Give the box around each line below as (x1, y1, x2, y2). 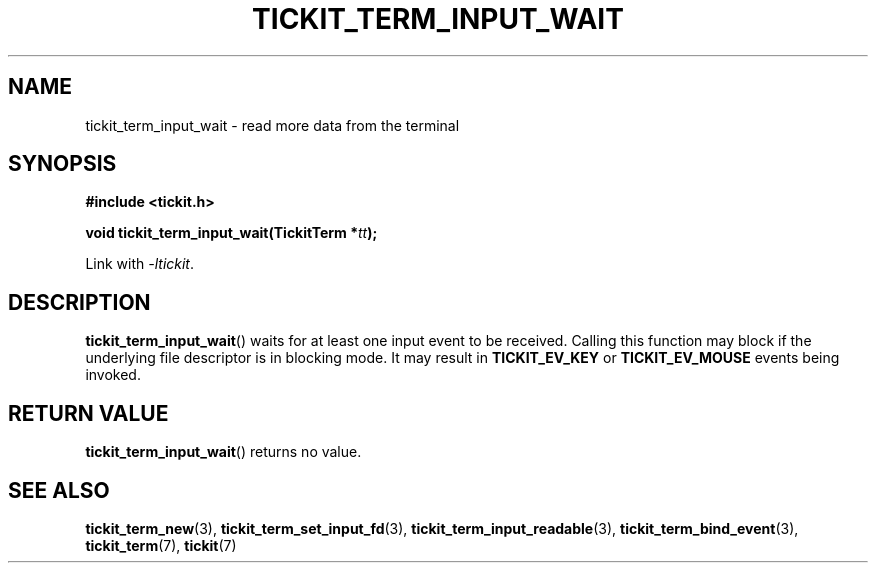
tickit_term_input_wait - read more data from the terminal (85, 116, 460, 134)
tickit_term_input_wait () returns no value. (85, 443, 362, 461)
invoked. (85, 366, 141, 384)
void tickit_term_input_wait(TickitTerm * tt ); (85, 224, 378, 242)
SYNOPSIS (8, 151, 117, 177)
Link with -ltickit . (85, 255, 195, 273)
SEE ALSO (8, 477, 110, 503)
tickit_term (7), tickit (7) (85, 536, 237, 554)
